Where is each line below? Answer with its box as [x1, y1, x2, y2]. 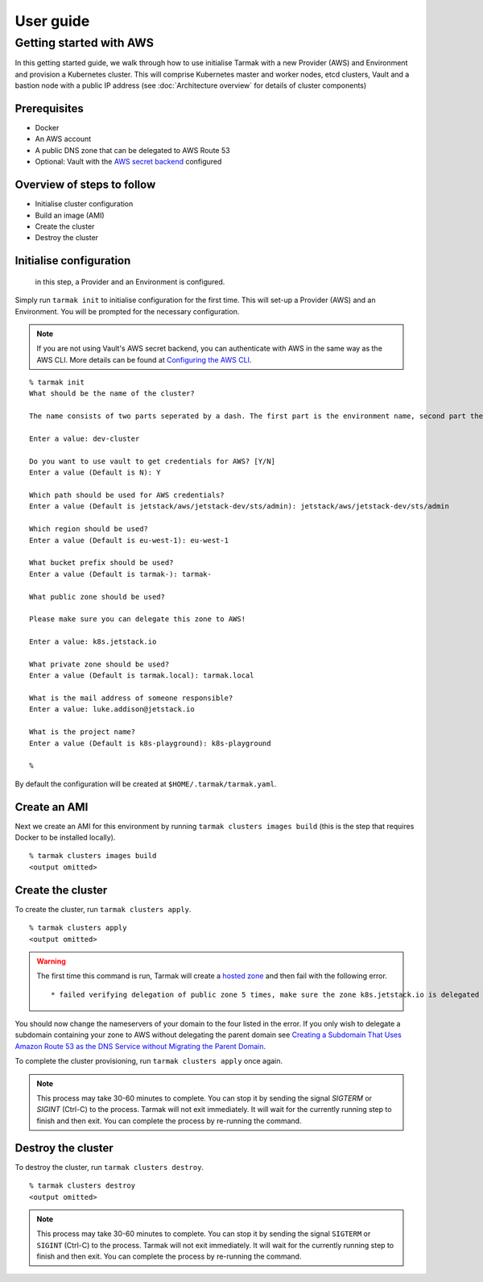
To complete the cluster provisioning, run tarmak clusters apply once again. [14, 1056, 283, 1066]
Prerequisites [14, 102, 84, 115]
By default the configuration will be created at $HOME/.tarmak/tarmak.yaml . [14, 778, 277, 789]
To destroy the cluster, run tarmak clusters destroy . [14, 1162, 204, 1172]
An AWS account [35, 134, 92, 144]
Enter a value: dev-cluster [29, 434, 140, 443]
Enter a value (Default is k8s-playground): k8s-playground [29, 738, 271, 748]
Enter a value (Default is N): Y [29, 468, 161, 477]
